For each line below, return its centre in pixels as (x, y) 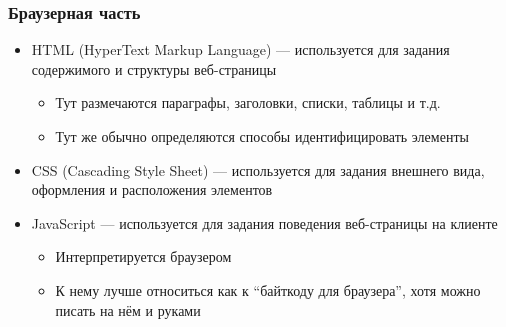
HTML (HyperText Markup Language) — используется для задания (240, 49)
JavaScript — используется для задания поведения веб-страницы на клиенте (264, 222)
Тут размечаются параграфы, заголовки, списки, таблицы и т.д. (248, 102)
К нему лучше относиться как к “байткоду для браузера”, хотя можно (268, 289)
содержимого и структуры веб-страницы (154, 68)
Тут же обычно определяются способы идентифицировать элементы (262, 136)
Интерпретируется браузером (143, 256)
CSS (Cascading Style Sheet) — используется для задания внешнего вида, (258, 169)
